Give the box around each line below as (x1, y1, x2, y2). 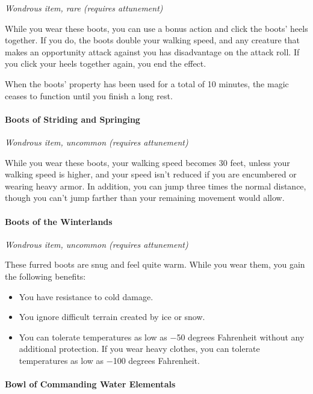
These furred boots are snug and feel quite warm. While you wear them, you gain (5, 258, 305, 271)
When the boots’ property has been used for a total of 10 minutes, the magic (5, 77, 289, 90)
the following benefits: (5, 269, 86, 282)
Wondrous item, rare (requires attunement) (5, 2, 163, 14)
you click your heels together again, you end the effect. (5, 57, 206, 70)
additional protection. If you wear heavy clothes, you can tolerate (19, 342, 260, 355)
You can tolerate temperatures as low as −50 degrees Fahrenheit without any (19, 330, 305, 343)
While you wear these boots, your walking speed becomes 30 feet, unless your (5, 156, 290, 168)
